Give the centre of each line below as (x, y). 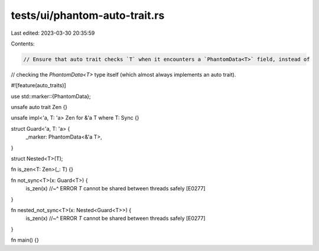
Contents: (23, 44)
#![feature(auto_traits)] (38, 85)
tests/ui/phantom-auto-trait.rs (88, 15)
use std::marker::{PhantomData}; (51, 96)
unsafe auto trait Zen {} (39, 107)
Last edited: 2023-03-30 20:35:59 (53, 33)
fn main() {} (25, 240)
